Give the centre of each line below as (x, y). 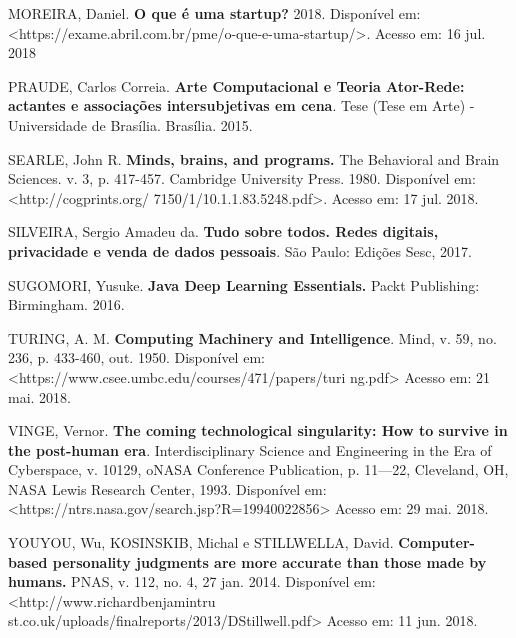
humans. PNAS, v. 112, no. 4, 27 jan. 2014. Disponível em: (192, 581)
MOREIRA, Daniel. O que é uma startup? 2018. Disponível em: (214, 13)
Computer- (436, 542)
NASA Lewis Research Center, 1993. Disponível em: (167, 488)
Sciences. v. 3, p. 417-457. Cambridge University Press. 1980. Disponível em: (242, 178)
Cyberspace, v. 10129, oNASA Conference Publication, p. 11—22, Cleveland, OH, (258, 469)
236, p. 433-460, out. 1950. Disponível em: (136, 357)
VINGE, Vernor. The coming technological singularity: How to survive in (258, 430)
